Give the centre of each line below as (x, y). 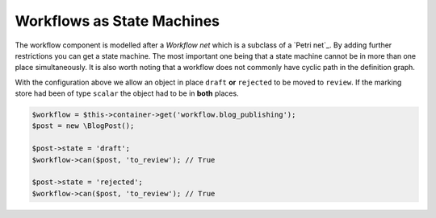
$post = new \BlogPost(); (83, 126)
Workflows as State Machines (117, 21)
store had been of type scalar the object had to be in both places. (127, 93)
